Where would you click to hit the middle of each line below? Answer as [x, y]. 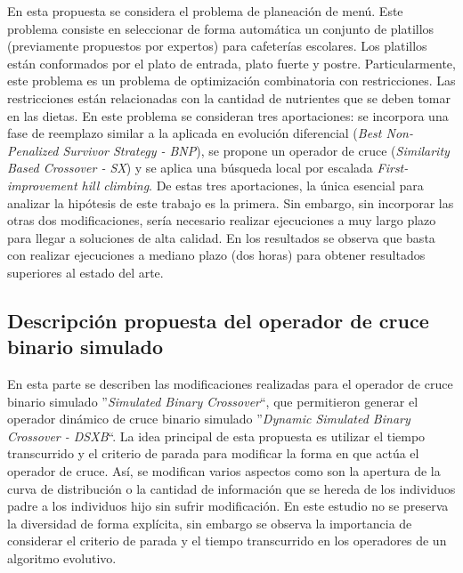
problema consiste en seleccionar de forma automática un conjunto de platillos [221, 28]
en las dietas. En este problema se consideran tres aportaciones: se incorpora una [228, 115]
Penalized [33, 150]
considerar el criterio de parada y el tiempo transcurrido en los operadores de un [227, 541]
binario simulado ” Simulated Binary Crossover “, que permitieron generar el [213, 401]
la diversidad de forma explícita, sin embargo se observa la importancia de [210, 523]
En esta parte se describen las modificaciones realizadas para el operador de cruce [230, 384]
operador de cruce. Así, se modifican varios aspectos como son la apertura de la [224, 471]
